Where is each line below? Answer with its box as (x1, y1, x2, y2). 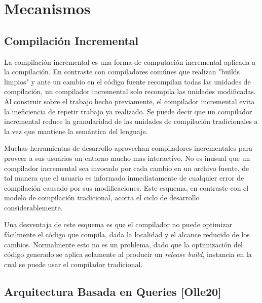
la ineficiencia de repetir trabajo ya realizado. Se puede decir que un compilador (4, 106, 252, 116)
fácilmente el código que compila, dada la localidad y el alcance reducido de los (4, 229, 250, 240)
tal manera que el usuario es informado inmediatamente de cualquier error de (4, 172, 244, 183)
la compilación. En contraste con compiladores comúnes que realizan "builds (4, 66, 240, 77)
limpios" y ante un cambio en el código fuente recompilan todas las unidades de (4, 76, 251, 86)
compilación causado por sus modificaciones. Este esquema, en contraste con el (4, 182, 249, 193)
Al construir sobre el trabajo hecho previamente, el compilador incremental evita (4, 96, 255, 106)
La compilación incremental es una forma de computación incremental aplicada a (4, 56, 256, 67)
